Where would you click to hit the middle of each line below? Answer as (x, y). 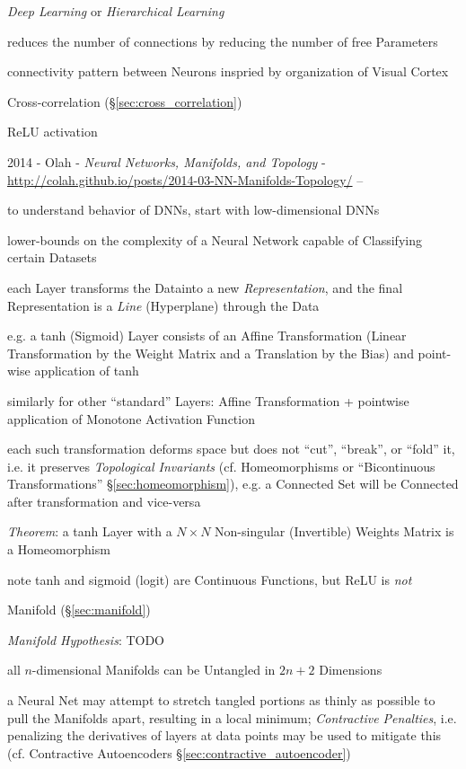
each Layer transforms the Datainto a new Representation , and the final (205, 287)
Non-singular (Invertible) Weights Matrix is (334, 531)
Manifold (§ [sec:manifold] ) (79, 610)
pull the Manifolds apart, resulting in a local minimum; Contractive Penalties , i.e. (232, 717)
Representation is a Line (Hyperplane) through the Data (163, 305)
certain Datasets (52, 257)
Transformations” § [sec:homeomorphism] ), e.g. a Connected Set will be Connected (233, 484)
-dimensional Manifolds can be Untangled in (154, 670)
